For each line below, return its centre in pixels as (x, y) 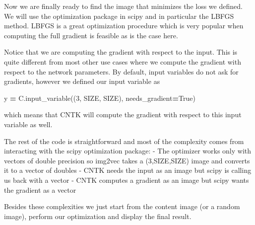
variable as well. (28, 124)
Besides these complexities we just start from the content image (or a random (122, 206)
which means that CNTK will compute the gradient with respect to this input (123, 114)
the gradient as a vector (40, 189)
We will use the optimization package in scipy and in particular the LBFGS (119, 16)
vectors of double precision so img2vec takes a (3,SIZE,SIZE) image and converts (127, 160)
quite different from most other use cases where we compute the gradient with (123, 61)
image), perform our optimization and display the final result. (98, 216)
